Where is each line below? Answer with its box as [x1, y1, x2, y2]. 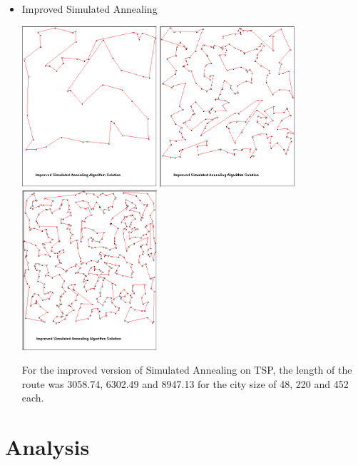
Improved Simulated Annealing [21, 1, 158, 16]
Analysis [5, 432, 90, 461]
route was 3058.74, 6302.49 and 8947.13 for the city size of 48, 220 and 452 [21, 376, 349, 391]
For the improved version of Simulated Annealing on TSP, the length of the [21, 362, 352, 377]
